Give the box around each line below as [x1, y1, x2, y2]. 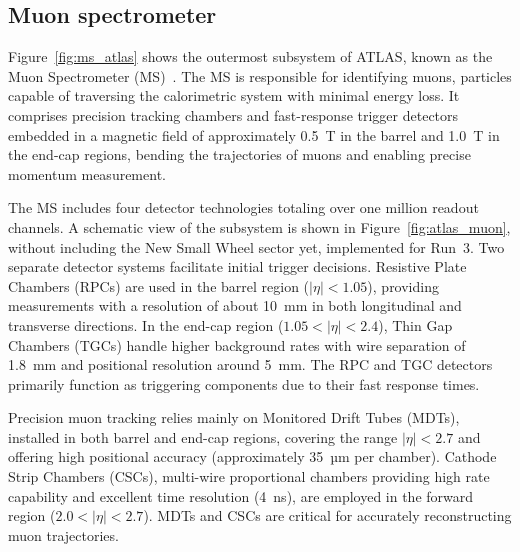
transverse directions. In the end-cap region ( [8, 314, 284, 335]
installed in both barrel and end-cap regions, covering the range [8, 426, 398, 447]
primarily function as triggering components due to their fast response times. [8, 373, 480, 394]
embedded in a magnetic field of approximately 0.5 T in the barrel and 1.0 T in [8, 124, 500, 145]
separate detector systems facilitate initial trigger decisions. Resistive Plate [8, 256, 467, 277]
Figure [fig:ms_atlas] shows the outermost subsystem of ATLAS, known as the [8, 46, 493, 67]
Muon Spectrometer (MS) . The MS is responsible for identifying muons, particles [8, 65, 512, 86]
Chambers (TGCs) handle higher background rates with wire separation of [8, 334, 466, 355]
